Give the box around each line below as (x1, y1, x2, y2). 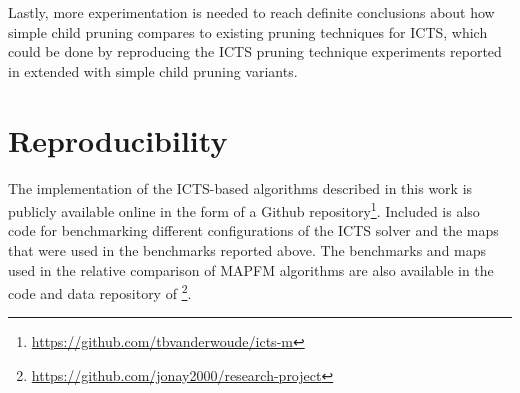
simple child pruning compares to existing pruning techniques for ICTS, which (8, 21, 488, 42)
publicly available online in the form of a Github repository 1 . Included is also (8, 198, 480, 221)
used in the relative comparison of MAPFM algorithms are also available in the (8, 259, 494, 280)
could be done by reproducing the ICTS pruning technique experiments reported (8, 41, 502, 62)
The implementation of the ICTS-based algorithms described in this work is (8, 177, 473, 198)
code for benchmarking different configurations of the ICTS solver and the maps (8, 220, 499, 241)
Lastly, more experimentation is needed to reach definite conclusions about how (8, 2, 495, 22)
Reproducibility (8, 119, 228, 160)
